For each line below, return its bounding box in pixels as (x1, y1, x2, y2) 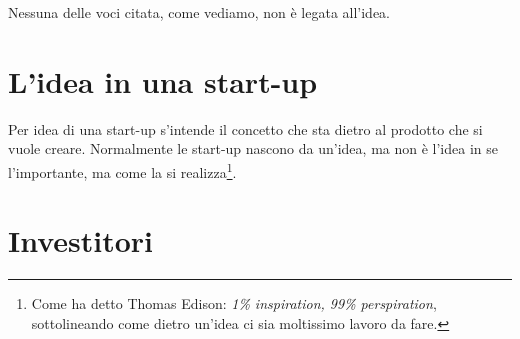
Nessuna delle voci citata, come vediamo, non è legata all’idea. (8, 2, 391, 22)
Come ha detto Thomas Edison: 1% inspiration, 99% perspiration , (31, 293, 437, 314)
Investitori (8, 220, 154, 261)
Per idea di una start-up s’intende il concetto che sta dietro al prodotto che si (8, 118, 483, 139)
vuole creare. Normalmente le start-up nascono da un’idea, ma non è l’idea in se (8, 138, 498, 159)
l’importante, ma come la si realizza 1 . (8, 158, 237, 182)
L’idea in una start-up (8, 60, 318, 101)
